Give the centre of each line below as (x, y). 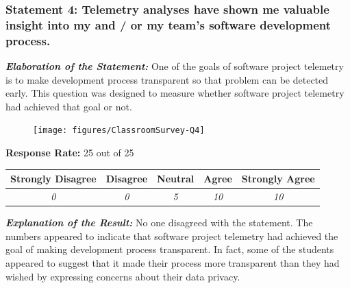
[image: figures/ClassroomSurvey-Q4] (119, 131)
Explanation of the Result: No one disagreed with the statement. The (159, 223)
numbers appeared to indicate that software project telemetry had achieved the (172, 236)
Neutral (176, 179)
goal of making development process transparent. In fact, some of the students (170, 249)
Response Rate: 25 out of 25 (70, 153)
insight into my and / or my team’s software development (168, 24)
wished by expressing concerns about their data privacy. (123, 276)
